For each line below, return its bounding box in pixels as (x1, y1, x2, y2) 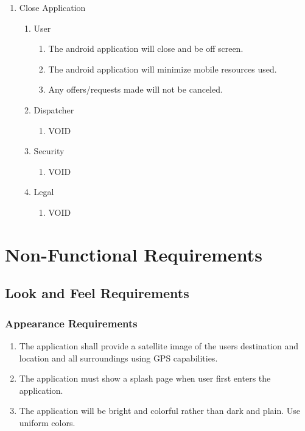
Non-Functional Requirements (5, 241, 262, 266)
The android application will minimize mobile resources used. (48, 62, 277, 75)
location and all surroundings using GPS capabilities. (19, 351, 218, 364)
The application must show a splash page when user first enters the (19, 372, 271, 385)
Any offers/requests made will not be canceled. (48, 83, 223, 96)
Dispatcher (33, 103, 74, 116)
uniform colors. (19, 416, 75, 429)
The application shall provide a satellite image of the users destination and (19, 339, 298, 352)
